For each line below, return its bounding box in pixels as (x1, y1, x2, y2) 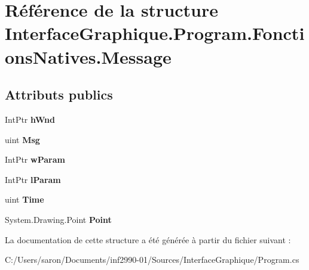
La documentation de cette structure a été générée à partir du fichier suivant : (5, 233, 291, 246)
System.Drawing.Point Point (5, 213, 112, 225)
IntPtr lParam (5, 173, 61, 185)
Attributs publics (5, 85, 113, 104)
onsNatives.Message (5, 44, 172, 69)
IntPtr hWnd (5, 113, 55, 125)
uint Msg (5, 133, 40, 145)
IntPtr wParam (5, 153, 65, 166)
